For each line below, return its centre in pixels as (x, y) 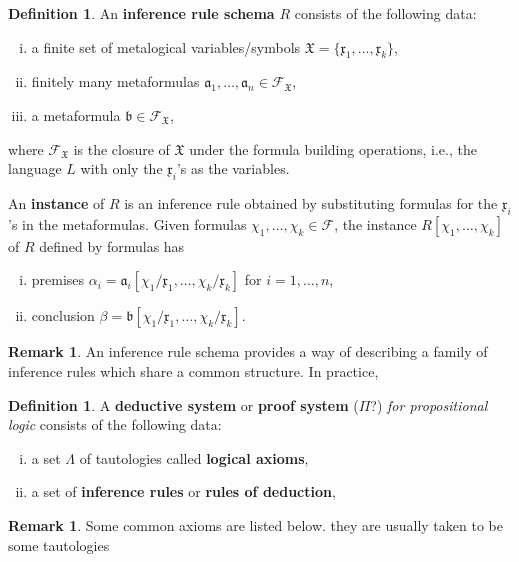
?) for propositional (429, 404)
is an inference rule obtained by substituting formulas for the (311, 202)
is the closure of (121, 148)
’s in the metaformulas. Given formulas (127, 223)
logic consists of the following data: (115, 424)
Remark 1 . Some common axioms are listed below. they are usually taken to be (255, 524)
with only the (121, 168)
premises (58, 279)
